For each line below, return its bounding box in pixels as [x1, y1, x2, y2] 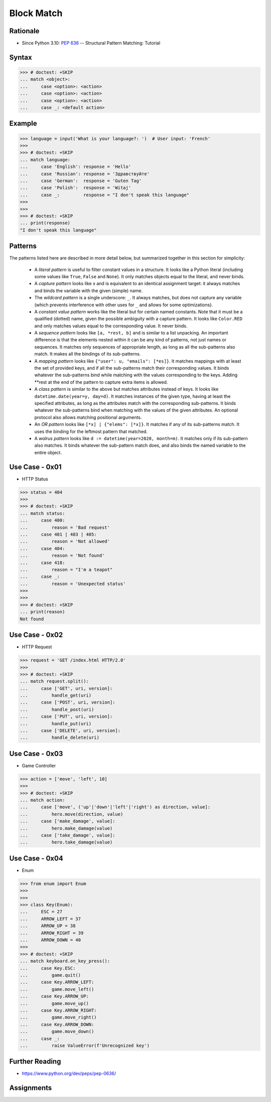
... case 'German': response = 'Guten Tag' [20, 178, 142, 184]
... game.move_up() [20, 1000, 89, 1006]
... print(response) [20, 220, 70, 226]
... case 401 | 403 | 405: [20, 531, 97, 537]
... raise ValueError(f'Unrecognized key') [20, 1043, 150, 1048]
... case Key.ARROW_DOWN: [20, 1022, 94, 1027]
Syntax [9, 53, 32, 61]
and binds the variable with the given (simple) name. [34, 287, 143, 294]
